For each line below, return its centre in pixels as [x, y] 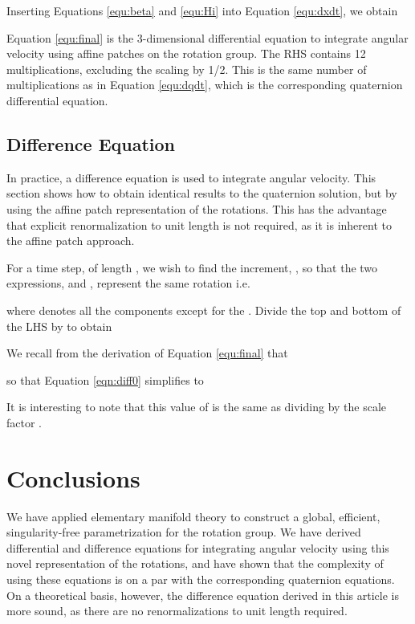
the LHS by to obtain [59, 326]
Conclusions [73, 477]
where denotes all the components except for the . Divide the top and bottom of [204, 310]
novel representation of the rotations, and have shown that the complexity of [195, 563]
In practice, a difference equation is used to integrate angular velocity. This [191, 177]
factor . [24, 422]
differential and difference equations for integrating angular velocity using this [198, 547]
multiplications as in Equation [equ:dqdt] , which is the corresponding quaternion [205, 85]
